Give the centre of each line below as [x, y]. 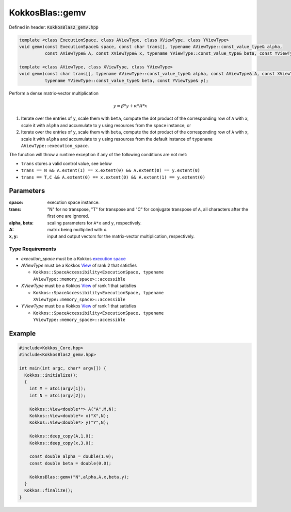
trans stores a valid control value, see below [66, 163]
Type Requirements [32, 249]
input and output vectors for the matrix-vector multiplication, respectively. [121, 236]
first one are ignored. [68, 216]
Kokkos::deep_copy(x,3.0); [62, 443]
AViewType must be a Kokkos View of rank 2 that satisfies [79, 265]
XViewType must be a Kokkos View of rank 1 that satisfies [79, 286]
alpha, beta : [21, 223]
